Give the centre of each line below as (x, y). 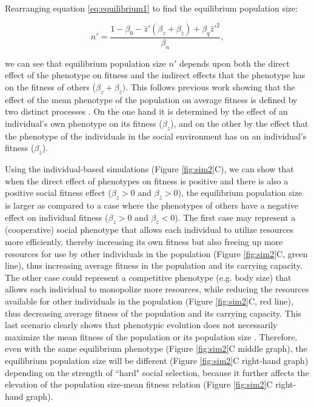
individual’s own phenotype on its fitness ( (84, 123)
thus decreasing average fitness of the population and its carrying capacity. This (153, 313)
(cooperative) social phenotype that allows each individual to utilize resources (149, 230)
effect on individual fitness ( (57, 217)
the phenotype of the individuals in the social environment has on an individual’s (156, 136)
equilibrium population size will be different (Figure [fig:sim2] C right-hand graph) (157, 360)
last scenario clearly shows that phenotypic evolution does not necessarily (141, 325)
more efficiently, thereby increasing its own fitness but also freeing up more (144, 242)
